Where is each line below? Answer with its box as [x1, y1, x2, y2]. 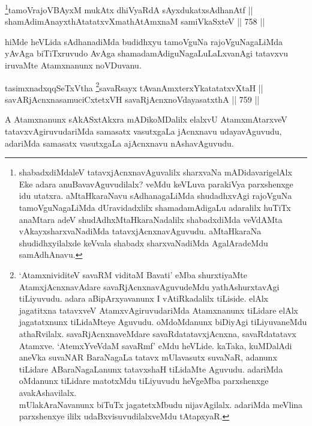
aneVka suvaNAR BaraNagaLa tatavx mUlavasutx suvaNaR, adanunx [19, 351, 277, 364]
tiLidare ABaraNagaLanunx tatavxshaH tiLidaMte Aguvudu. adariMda [19, 362, 283, 375]
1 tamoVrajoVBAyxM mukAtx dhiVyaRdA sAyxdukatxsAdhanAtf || [5, 2, 253, 16]
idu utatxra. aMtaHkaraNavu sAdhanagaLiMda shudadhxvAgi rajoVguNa [19, 189, 292, 202]
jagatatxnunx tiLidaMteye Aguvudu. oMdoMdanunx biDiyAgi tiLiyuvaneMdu [19, 315, 307, 328]
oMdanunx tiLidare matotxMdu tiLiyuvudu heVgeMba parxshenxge [19, 374, 269, 387]
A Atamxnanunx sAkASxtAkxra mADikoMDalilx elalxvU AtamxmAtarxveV [5, 113, 287, 126]
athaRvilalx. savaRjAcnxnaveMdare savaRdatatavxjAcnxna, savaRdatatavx [19, 327, 296, 339]
